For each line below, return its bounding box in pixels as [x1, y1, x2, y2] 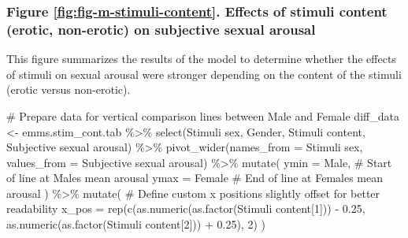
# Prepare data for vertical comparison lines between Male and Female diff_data [6, 107, 399, 124]
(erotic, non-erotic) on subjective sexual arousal [6, 19, 316, 39]
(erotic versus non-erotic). [6, 81, 131, 98]
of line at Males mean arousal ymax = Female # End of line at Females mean [6, 169, 384, 186]
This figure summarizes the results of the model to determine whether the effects [6, 50, 396, 67]
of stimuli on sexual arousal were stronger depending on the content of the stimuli [6, 65, 402, 82]
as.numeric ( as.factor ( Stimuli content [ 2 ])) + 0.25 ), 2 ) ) [6, 216, 265, 232]
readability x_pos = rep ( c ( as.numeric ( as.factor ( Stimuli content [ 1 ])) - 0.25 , [6, 200, 365, 217]
